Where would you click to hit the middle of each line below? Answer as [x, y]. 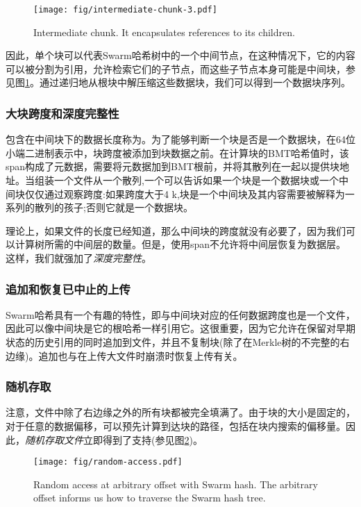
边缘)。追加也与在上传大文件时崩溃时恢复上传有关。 [124, 355]
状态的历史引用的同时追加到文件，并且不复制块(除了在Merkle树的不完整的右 [178, 342]
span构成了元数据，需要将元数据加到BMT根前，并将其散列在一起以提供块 [173, 166]
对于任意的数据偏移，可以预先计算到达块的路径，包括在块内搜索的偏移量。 [176, 426]
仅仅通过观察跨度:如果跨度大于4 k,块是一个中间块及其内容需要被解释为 [185, 193]
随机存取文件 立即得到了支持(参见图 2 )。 [114, 439]
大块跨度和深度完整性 [62, 113]
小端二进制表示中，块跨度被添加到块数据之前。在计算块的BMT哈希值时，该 [177, 152]
